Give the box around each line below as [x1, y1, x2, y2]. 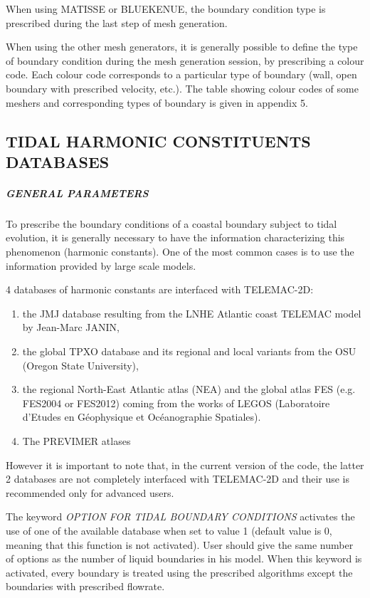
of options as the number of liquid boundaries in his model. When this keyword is [6, 551, 362, 566]
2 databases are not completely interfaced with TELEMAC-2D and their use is [6, 471, 350, 486]
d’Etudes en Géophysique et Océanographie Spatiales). [22, 409, 261, 424]
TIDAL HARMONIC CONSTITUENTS [6, 130, 311, 152]
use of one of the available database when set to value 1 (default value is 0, [6, 523, 332, 537]
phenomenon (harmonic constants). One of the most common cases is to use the [6, 244, 354, 259]
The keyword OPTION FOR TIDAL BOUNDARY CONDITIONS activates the [6, 509, 355, 524]
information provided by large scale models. [6, 258, 196, 273]
